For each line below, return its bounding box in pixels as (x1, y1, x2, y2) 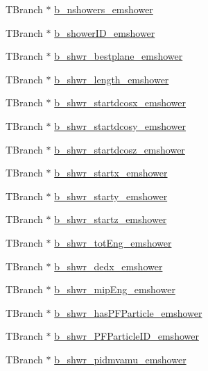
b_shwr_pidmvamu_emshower (54, 352, 187, 366)
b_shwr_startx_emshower (54, 165, 168, 180)
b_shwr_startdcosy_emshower (54, 118, 187, 133)
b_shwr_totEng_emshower (54, 235, 172, 249)
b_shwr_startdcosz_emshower (54, 142, 185, 156)
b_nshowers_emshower (54, 2, 153, 16)
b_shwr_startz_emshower (54, 212, 167, 226)
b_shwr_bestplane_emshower (54, 49, 183, 63)
